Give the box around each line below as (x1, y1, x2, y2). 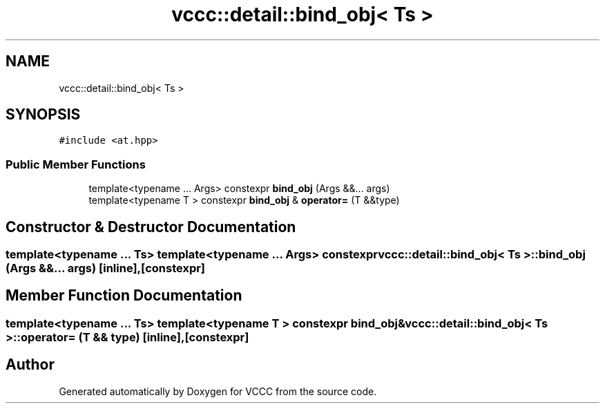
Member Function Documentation (6, 287, 242, 305)
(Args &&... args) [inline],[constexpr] (6, 261, 206, 276)
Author (6, 356, 55, 374)
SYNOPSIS (6, 106, 81, 124)
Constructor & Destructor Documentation (6, 218, 296, 236)
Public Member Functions (6, 157, 146, 171)
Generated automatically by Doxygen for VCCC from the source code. (59, 385, 377, 397)
